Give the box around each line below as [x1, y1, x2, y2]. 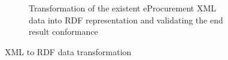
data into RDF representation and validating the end [29, 13, 223, 26]
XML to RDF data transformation [5, 45, 132, 58]
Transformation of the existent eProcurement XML [29, 2, 216, 14]
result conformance [29, 25, 98, 38]
